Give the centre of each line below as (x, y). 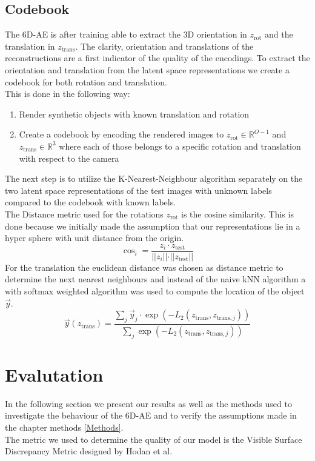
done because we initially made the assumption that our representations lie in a (153, 226)
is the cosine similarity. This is (237, 214)
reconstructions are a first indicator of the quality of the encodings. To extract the (157, 58)
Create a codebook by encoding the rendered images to (121, 134)
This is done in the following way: (68, 94)
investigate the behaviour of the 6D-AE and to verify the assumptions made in (151, 415)
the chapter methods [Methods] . (64, 427)
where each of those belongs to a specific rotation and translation (180, 146)
